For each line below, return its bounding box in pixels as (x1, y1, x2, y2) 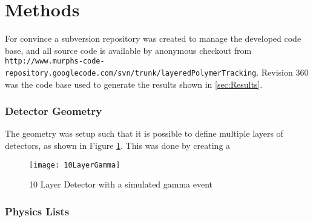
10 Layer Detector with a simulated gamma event (29, 178, 213, 191)
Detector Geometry (5, 103, 102, 119)
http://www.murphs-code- (5, 57, 105, 66)
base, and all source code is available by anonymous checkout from (5, 44, 252, 56)
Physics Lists (5, 203, 70, 218)
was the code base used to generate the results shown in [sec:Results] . (5, 77, 263, 90)
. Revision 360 (256, 65, 309, 78)
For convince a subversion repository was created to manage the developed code (5, 32, 301, 45)
